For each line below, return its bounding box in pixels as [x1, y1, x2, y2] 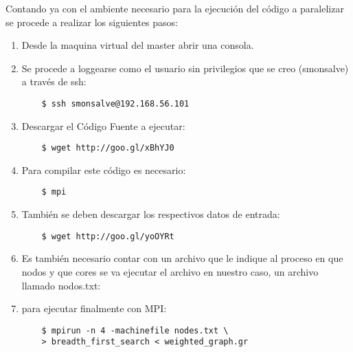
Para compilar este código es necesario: [21, 162, 186, 177]
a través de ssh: [21, 74, 87, 89]
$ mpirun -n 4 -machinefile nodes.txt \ [41, 325, 229, 335]
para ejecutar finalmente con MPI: [21, 301, 167, 316]
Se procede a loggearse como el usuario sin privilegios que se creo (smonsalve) [21, 60, 349, 75]
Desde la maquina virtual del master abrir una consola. [21, 38, 254, 52]
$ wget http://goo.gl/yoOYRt [41, 231, 174, 241]
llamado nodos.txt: [21, 278, 101, 292]
